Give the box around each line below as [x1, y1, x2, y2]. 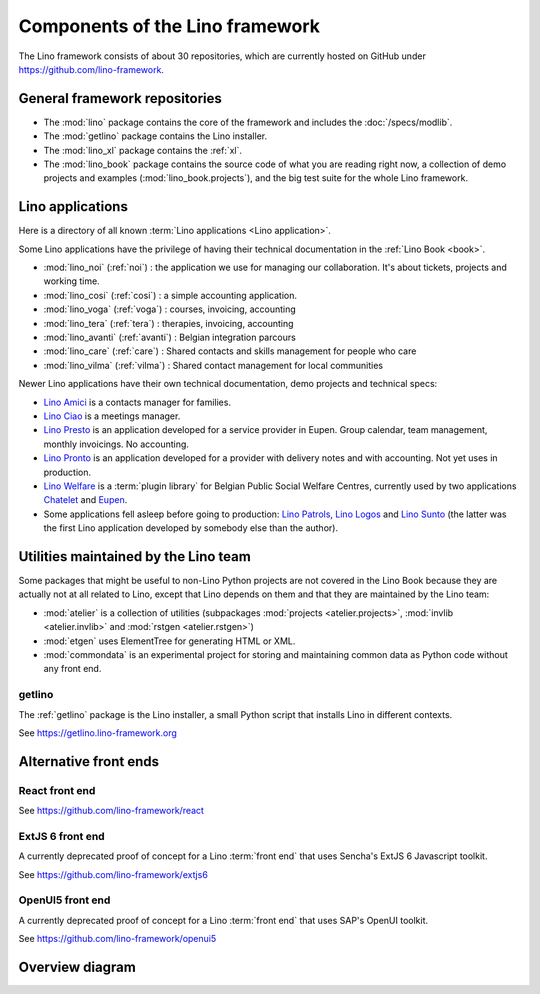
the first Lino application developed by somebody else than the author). [43, 522, 339, 534]
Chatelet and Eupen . [43, 494, 128, 506]
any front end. [43, 663, 102, 675]
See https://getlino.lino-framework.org [18, 726, 177, 739]
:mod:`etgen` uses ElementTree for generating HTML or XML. [43, 635, 296, 647]
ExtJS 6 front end [18, 829, 105, 843]
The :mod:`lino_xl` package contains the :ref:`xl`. [43, 144, 243, 156]
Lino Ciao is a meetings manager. [43, 410, 181, 422]
